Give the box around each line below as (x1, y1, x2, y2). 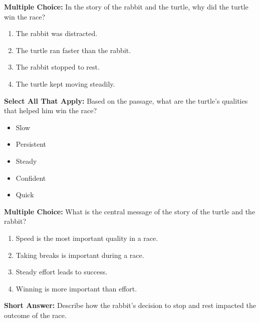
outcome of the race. (4, 309, 67, 320)
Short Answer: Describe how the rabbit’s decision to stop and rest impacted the (4, 300, 256, 310)
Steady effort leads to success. (16, 266, 108, 277)
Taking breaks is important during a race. (16, 249, 144, 260)
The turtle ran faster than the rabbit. (16, 45, 131, 55)
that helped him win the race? (4, 105, 97, 116)
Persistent (16, 139, 47, 149)
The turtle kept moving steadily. (16, 78, 115, 89)
